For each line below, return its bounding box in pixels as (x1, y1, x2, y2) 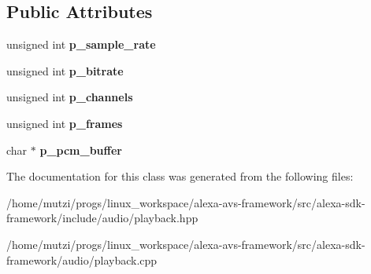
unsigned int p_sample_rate (6, 36, 156, 53)
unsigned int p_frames (6, 115, 123, 131)
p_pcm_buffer (39, 141, 122, 158)
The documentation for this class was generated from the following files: (6, 168, 354, 184)
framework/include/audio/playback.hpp (6, 210, 198, 226)
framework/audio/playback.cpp (6, 251, 158, 268)
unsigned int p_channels (6, 89, 133, 105)
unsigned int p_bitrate (6, 62, 124, 79)
